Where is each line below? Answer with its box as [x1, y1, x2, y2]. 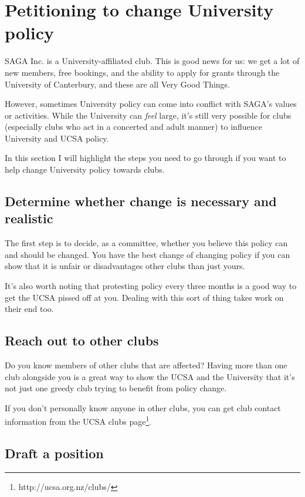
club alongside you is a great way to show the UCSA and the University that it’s [5, 370, 295, 382]
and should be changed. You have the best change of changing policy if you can [5, 248, 290, 260]
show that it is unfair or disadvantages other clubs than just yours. [5, 260, 245, 272]
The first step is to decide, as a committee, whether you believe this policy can [5, 237, 288, 249]
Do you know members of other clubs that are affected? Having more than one [5, 359, 287, 371]
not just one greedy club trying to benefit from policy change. [5, 382, 227, 394]
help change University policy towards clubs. [5, 163, 165, 176]
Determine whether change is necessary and [5, 192, 277, 210]
